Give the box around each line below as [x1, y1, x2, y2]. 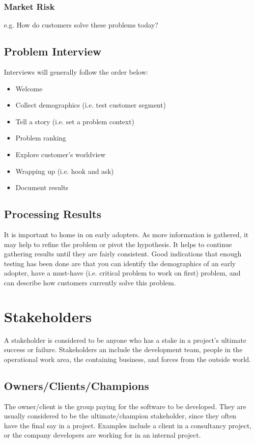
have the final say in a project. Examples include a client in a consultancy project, [4, 420, 252, 430]
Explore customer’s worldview [15, 149, 106, 159]
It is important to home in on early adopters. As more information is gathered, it [4, 229, 249, 239]
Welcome [15, 83, 43, 93]
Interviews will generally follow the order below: [4, 67, 148, 77]
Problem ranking [15, 133, 66, 143]
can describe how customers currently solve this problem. [4, 277, 176, 287]
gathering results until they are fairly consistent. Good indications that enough [4, 249, 242, 259]
